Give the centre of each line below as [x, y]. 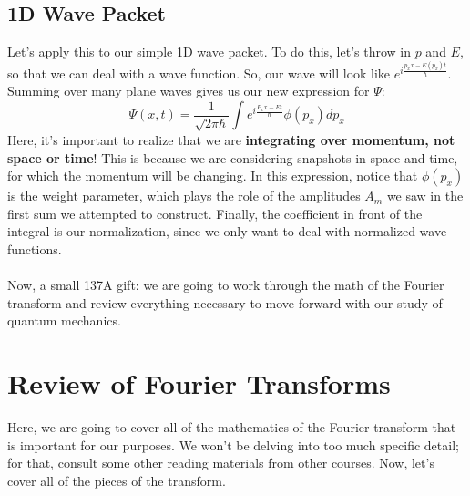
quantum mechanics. [64, 320]
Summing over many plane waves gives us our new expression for [189, 91]
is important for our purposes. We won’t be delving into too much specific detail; [233, 444]
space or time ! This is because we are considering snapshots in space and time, [233, 157]
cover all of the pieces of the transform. [117, 480]
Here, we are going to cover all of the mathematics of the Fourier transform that [232, 427]
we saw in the [425, 196]
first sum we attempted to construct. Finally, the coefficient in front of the [215, 213]
